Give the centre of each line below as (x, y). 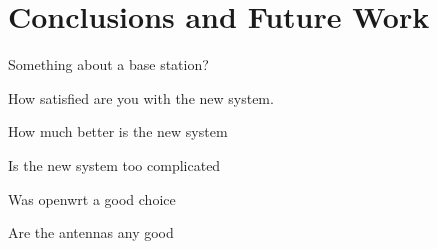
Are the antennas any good (91, 232)
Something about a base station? (108, 64)
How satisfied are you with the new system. (141, 97)
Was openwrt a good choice (92, 198)
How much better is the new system (118, 131)
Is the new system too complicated (114, 164)
